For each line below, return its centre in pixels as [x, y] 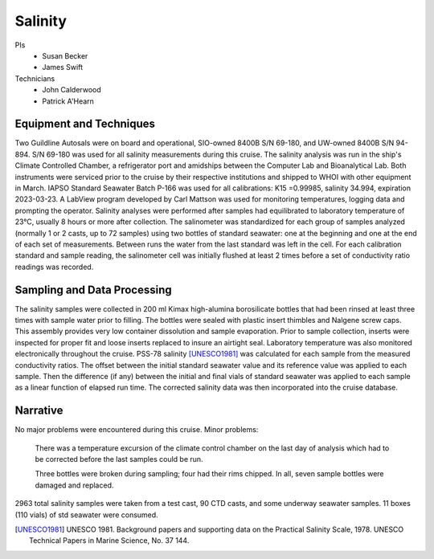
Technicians [35, 78]
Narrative [39, 411]
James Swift [63, 67]
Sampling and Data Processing [93, 290]
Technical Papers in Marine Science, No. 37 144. [109, 541]
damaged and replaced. [74, 485]
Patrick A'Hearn [68, 101]
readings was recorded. [54, 267]
